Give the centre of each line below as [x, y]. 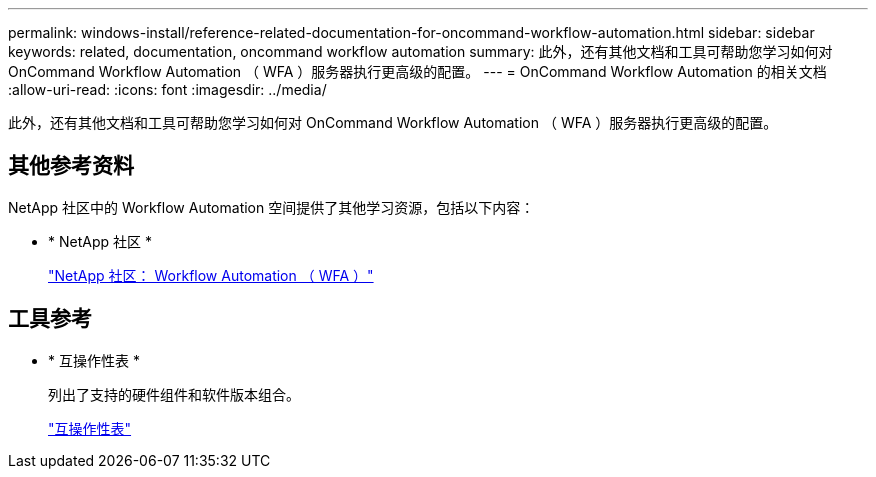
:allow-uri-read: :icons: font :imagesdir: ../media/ [167, 89]
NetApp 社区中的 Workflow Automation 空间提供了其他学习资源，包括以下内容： [271, 207]
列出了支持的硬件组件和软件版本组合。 [174, 394]
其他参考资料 [71, 166]
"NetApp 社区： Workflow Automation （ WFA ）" [211, 275]
